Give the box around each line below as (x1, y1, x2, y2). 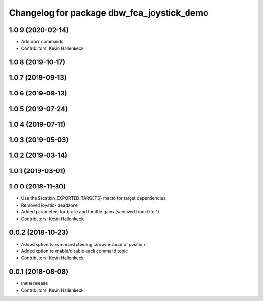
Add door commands (21, 39, 64, 45)
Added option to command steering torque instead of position (21, 241, 145, 247)
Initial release (21, 281, 48, 286)
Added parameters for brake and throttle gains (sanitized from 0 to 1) (21, 209, 159, 215)
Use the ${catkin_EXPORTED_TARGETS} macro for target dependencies (21, 195, 166, 201)
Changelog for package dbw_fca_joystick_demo (9, 7, 209, 18)
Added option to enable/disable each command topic (21, 248, 128, 254)
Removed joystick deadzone (21, 202, 78, 208)
